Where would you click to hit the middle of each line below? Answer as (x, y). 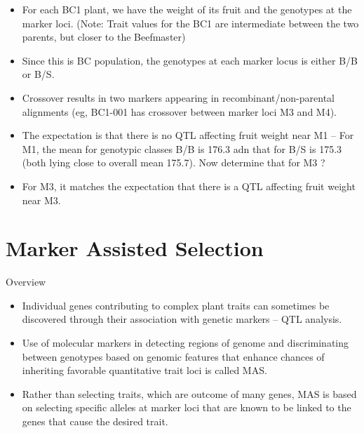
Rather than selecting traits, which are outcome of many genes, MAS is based (189, 393)
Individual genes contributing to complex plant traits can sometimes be (176, 305)
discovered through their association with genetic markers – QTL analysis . (182, 319)
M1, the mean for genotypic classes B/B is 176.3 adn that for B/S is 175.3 (182, 148)
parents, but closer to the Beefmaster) (104, 37)
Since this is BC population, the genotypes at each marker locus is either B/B (190, 60)
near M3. (41, 200)
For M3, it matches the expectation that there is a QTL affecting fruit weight (189, 186)
